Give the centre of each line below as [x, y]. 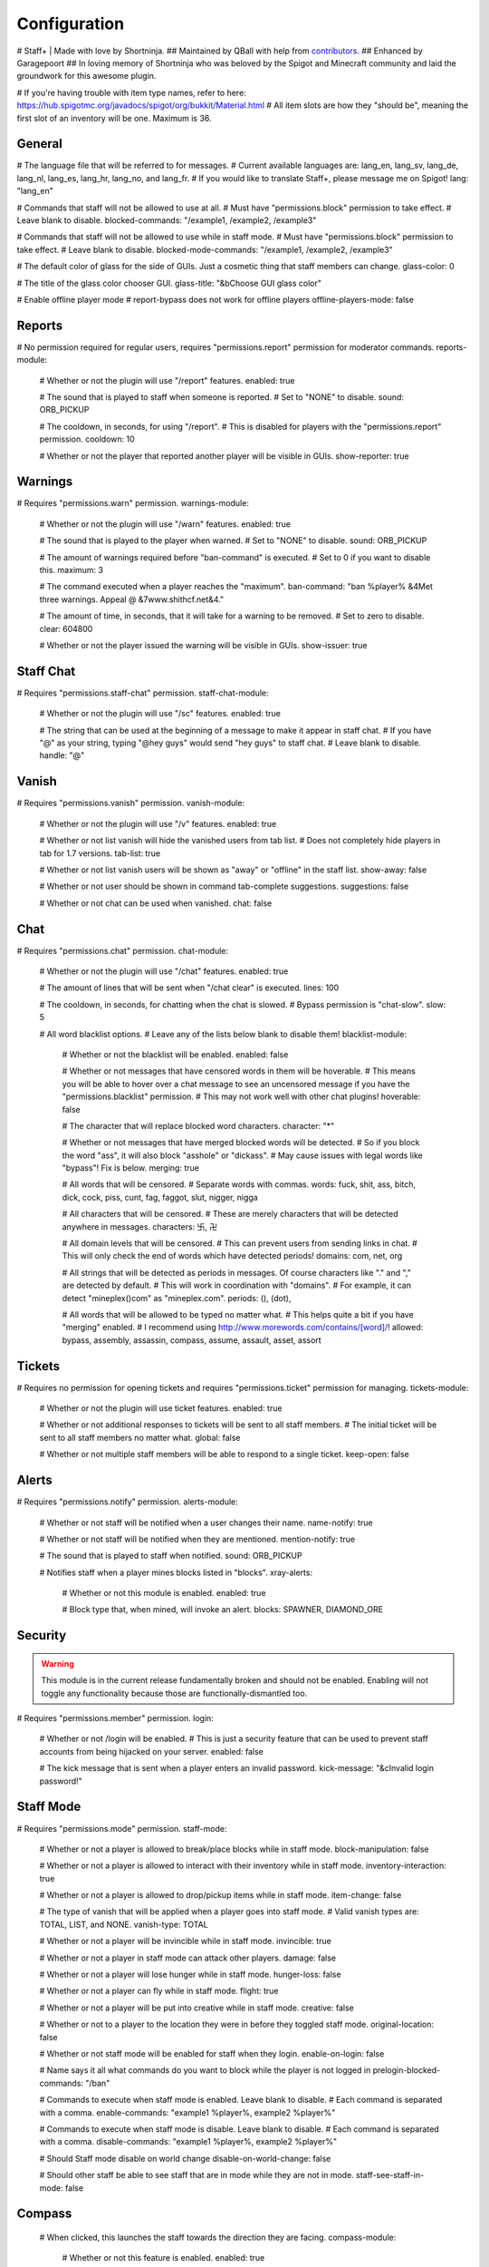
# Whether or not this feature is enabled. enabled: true [163, 2258]
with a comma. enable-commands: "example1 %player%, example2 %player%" [187, 2112]
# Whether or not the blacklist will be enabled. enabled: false [175, 1054]
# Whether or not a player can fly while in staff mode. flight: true [159, 1991]
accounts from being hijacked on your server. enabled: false [152, 1751]
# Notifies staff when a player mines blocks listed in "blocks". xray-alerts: [176, 1572]
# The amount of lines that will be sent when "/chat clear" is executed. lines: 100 [189, 988]
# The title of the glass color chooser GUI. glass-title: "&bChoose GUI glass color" [169, 283]
